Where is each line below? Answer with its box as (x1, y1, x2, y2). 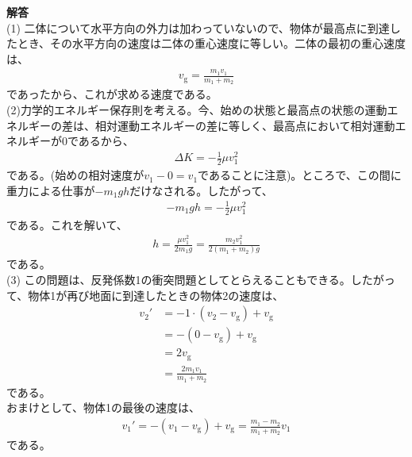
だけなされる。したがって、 (129, 182, 273, 198)
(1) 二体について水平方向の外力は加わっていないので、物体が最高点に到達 (6, 19, 390, 36)
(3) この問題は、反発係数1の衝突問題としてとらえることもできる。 (6, 271, 351, 288)
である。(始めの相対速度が (6, 167, 144, 183)
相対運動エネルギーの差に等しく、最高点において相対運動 (94, 117, 395, 133)
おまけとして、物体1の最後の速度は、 (6, 399, 200, 416)
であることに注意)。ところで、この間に (198, 167, 402, 183)
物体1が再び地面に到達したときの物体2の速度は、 (28, 286, 284, 303)
